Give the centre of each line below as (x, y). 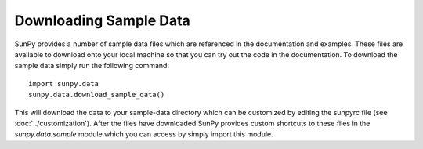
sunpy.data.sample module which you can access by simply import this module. (144, 134)
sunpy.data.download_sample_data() (97, 95)
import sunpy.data (64, 84)
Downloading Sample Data (103, 20)
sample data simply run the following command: (92, 66)
